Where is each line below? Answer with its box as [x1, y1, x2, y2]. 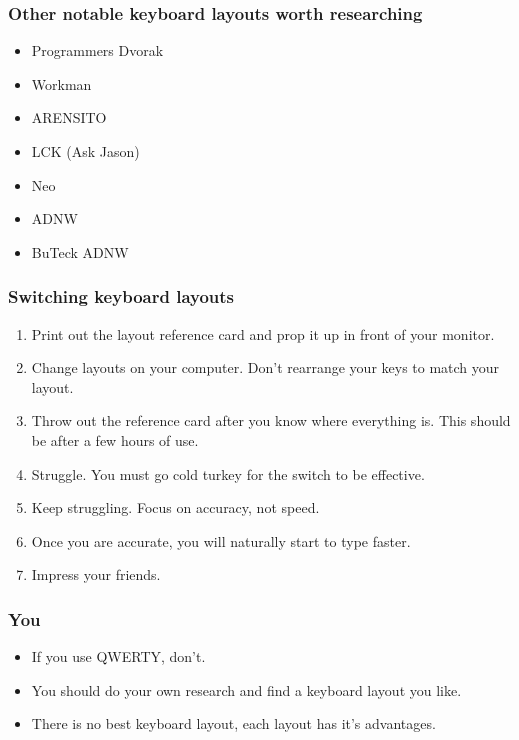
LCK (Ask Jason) [31, 141, 140, 161]
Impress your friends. [31, 564, 161, 585]
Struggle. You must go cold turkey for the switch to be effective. [31, 463, 425, 484]
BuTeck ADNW [31, 241, 129, 262]
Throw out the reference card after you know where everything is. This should [31, 410, 511, 431]
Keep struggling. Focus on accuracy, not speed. [31, 497, 320, 518]
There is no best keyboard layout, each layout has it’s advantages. [31, 713, 436, 734]
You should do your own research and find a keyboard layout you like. [31, 679, 462, 700]
